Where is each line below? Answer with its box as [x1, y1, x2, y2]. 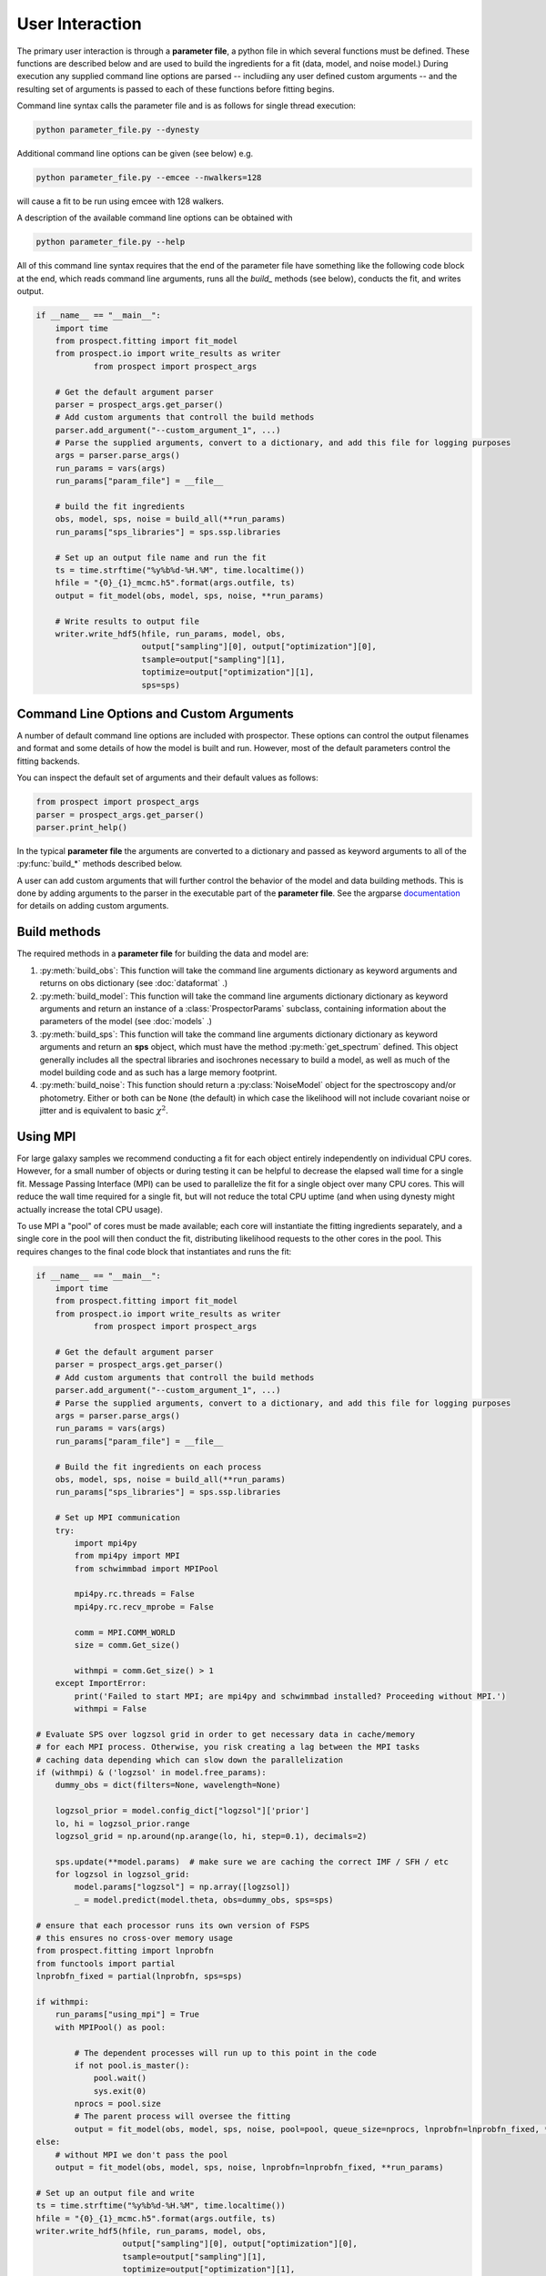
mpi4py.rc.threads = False [74, 1589, 195, 1600]
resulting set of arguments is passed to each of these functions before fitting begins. [16, 83, 336, 95]
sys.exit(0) [93, 2086, 147, 2096]
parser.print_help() [35, 822, 127, 832]
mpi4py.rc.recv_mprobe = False [74, 1601, 214, 1611]
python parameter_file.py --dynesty [35, 125, 200, 136]
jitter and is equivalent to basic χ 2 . [39, 1104, 168, 1116]
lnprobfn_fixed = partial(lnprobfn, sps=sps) [35, 1971, 243, 1982]
